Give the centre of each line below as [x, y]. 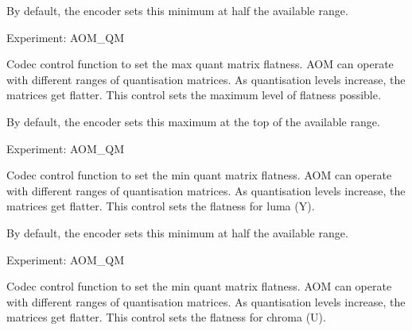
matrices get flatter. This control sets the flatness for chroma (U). [166, 317]
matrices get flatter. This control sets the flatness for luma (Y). [161, 206]
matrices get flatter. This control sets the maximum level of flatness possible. [194, 95]
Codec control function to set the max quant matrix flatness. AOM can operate [200, 64]
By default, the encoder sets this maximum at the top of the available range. [193, 121]
